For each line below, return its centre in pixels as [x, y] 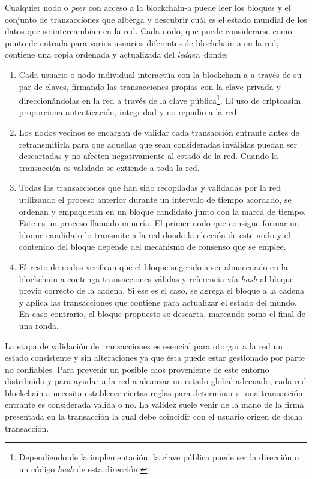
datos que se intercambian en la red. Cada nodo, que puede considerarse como [148, 31]
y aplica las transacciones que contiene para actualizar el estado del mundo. [158, 302]
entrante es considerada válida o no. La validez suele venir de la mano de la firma [154, 404]
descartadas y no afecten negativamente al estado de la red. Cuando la [148, 156]
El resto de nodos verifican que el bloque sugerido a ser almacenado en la [153, 266]
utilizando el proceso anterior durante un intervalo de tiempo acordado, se [155, 199]
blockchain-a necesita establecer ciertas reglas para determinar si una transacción [154, 392]
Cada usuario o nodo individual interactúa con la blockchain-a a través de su [160, 74]
